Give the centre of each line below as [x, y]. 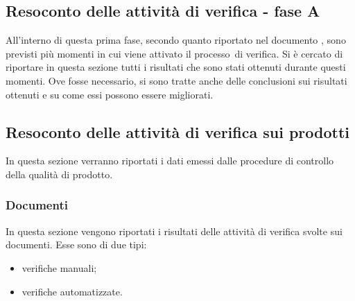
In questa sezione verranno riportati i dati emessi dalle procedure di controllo [170, 161]
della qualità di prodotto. [59, 174]
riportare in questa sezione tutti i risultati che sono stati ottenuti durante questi [176, 67]
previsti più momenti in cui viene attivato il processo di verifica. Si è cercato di [174, 53]
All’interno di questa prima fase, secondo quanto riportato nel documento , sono [176, 40]
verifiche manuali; [59, 267]
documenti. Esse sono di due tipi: [76, 244]
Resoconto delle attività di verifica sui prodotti [178, 131]
